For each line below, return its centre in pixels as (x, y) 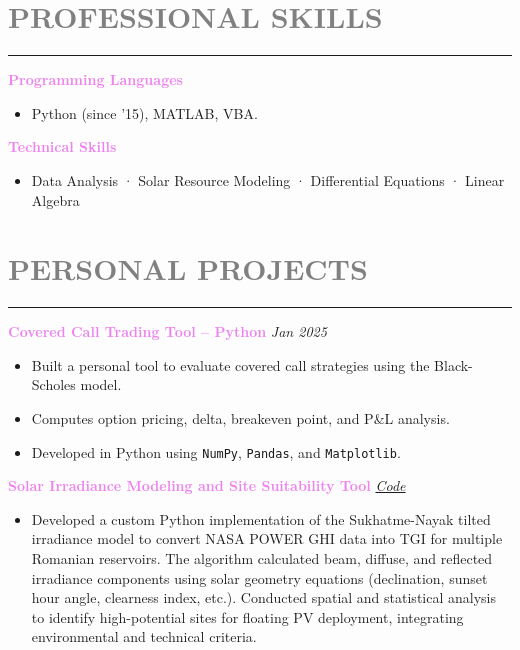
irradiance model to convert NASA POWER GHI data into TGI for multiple (267, 538)
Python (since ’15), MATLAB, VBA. (144, 112)
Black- (453, 364)
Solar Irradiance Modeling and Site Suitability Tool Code (207, 485)
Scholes (53, 384)
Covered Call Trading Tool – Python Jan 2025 (167, 331)
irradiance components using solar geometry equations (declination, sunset (259, 577)
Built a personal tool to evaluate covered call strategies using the (230, 364)
